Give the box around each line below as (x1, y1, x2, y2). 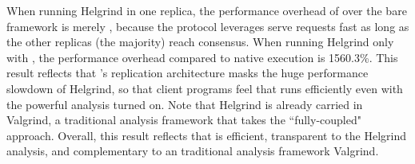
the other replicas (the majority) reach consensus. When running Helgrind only (6, 33, 394, 50)
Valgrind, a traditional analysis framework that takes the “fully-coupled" (6, 111, 361, 128)
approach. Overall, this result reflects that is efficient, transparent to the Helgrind (6, 127, 406, 143)
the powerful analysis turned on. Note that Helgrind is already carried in (6, 96, 363, 112)
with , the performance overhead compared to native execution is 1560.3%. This (6, 49, 398, 65)
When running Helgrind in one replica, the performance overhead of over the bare (6, 2, 407, 18)
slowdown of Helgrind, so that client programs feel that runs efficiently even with (6, 80, 403, 96)
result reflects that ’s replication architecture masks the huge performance (6, 64, 369, 81)
